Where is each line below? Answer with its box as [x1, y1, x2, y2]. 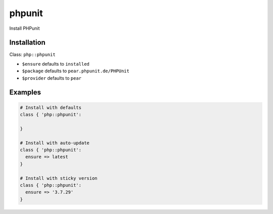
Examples [9, 88, 41, 97]
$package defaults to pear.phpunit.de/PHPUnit [22, 68, 130, 74]
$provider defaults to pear [22, 75, 82, 81]
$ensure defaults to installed [22, 61, 89, 67]
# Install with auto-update [20, 140, 89, 146]
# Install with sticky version [20, 175, 98, 181]
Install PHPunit [9, 25, 40, 31]
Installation [9, 38, 45, 47]
